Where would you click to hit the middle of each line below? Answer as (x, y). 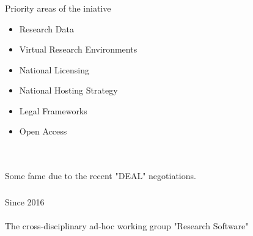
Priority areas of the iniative (58, 8)
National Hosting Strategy (68, 90)
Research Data (46, 28)
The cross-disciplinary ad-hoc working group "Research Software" (127, 225)
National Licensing (54, 69)
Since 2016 (25, 201)
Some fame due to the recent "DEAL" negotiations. (101, 176)
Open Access (43, 131)
